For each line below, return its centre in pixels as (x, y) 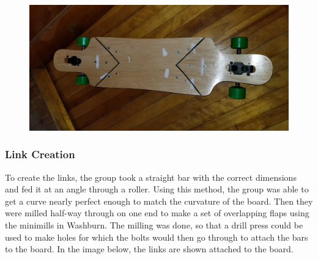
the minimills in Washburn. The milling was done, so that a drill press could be (154, 224)
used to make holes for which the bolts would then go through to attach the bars (157, 237)
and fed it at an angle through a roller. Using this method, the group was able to (157, 189)
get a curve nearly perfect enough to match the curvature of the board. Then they (159, 201)
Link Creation (40, 154)
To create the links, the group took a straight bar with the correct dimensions (151, 177)
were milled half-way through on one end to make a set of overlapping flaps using (157, 213)
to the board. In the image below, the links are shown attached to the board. (149, 249)
